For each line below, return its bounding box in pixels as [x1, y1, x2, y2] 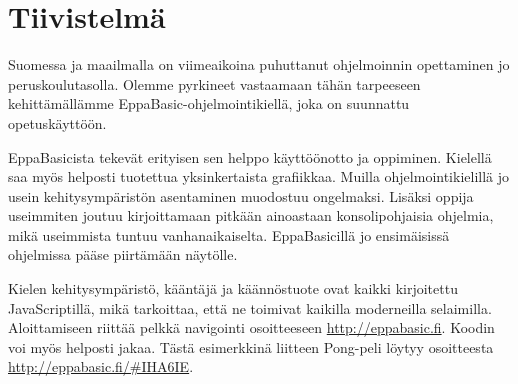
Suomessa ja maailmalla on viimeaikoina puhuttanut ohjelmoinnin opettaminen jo [8, 54, 510, 75]
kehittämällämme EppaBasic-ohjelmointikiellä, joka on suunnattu [8, 93, 410, 114]
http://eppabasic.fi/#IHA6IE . [8, 356, 194, 377]
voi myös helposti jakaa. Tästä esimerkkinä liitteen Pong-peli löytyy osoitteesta [8, 336, 494, 357]
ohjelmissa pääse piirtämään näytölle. [8, 244, 238, 265]
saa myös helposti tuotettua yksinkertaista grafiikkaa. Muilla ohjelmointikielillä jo [8, 166, 510, 187]
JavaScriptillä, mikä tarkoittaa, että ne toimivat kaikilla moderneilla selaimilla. [8, 297, 492, 318]
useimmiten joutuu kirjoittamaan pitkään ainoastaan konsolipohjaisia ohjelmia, [8, 205, 494, 226]
